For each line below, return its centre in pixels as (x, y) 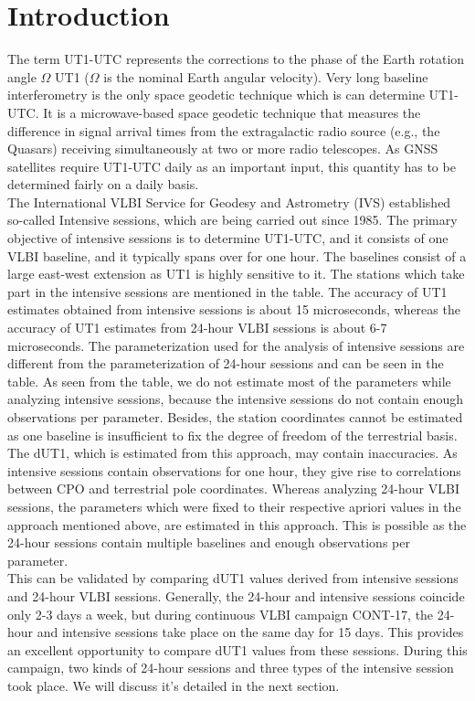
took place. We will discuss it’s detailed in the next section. (174, 685)
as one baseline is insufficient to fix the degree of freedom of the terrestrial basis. (232, 435)
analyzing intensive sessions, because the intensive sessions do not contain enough (235, 399)
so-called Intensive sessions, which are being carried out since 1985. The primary (232, 220)
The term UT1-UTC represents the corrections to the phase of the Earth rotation (236, 59)
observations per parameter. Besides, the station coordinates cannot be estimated (235, 417)
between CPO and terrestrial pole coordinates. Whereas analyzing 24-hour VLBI (233, 489)
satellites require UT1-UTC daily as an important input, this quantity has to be (232, 166)
